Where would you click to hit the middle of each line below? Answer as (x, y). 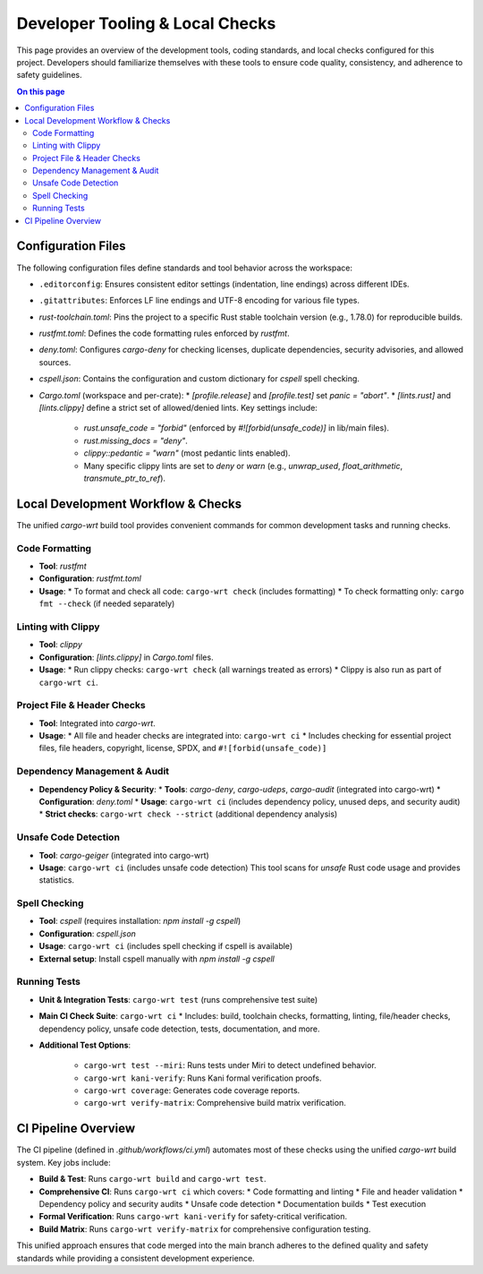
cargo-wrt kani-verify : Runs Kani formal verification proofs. (203, 1078)
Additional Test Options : (85, 1045)
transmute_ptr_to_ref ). (124, 478)
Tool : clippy (60, 645)
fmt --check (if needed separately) (107, 603)
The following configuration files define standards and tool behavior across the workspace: (185, 268)
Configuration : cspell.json (87, 933)
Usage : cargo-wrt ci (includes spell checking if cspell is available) (166, 946)
